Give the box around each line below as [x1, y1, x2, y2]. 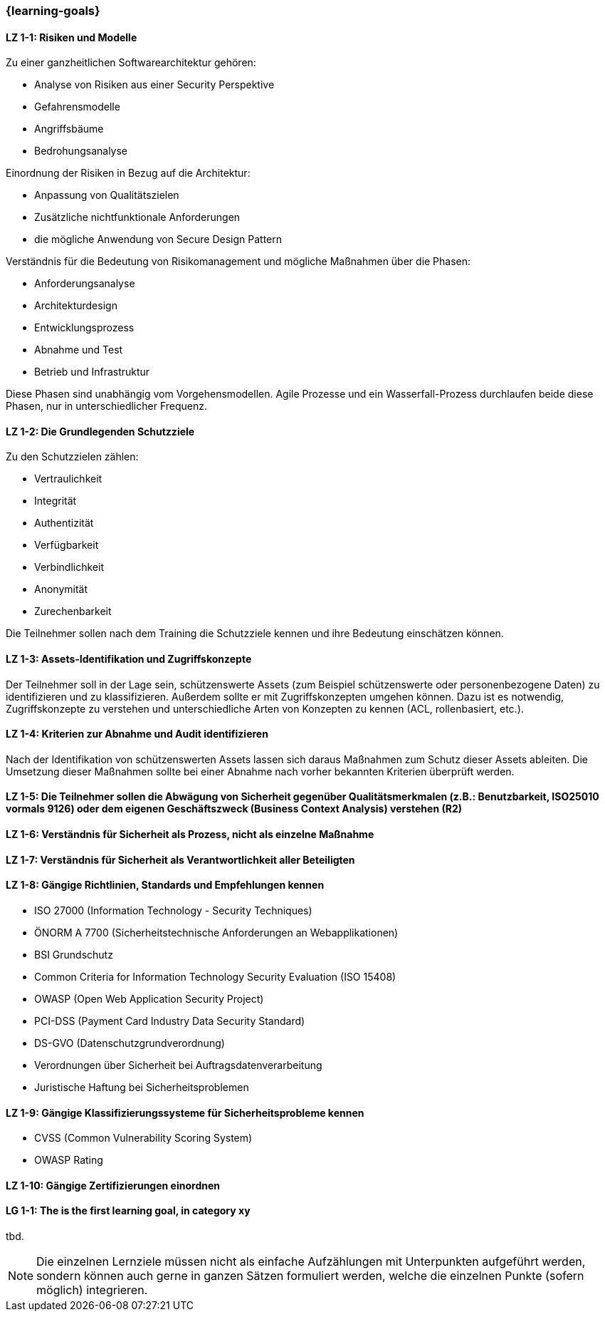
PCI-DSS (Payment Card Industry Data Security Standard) [34, 1014, 305, 1027]
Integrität [34, 495, 77, 507]
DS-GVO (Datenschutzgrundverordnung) [34, 1036, 225, 1049]
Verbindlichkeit [34, 561, 104, 574]
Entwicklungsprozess [34, 321, 135, 334]
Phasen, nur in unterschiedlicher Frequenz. [6, 400, 207, 413]
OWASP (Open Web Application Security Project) [34, 992, 264, 1005]
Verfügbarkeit [34, 539, 99, 552]
